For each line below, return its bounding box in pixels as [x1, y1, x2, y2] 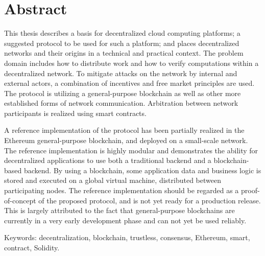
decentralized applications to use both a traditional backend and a [4, 155, 211, 166]
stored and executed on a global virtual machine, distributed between [4, 175, 221, 185]
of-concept [4, 195, 36, 205]
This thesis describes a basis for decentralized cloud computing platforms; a [4, 28, 240, 38]
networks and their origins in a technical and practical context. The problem [4, 48, 244, 58]
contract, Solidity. [4, 242, 60, 252]
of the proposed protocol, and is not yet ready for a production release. [38, 195, 261, 205]
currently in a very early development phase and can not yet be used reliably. [4, 215, 247, 225]
